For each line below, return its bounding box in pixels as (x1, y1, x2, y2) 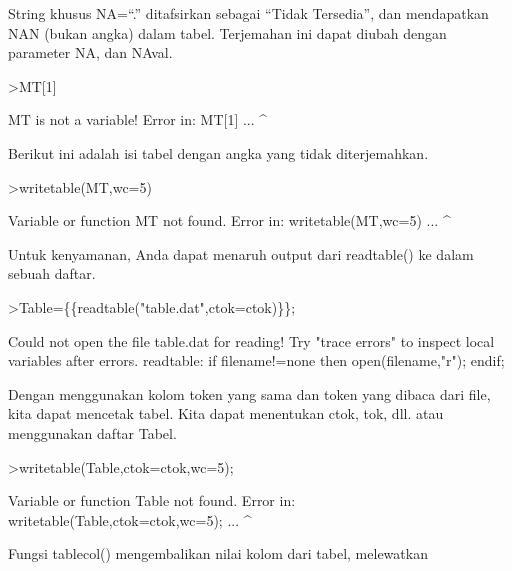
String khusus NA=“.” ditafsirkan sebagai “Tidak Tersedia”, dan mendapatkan (8, 3, 489, 23)
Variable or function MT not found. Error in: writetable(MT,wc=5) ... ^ (8, 210, 451, 231)
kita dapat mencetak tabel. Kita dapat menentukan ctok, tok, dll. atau (8, 403, 444, 424)
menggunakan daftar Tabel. (8, 422, 177, 443)
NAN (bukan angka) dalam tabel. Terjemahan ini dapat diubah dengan (8, 22, 447, 43)
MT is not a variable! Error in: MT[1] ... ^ (8, 109, 268, 130)
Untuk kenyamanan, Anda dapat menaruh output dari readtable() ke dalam (8, 243, 474, 264)
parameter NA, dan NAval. (8, 42, 173, 63)
